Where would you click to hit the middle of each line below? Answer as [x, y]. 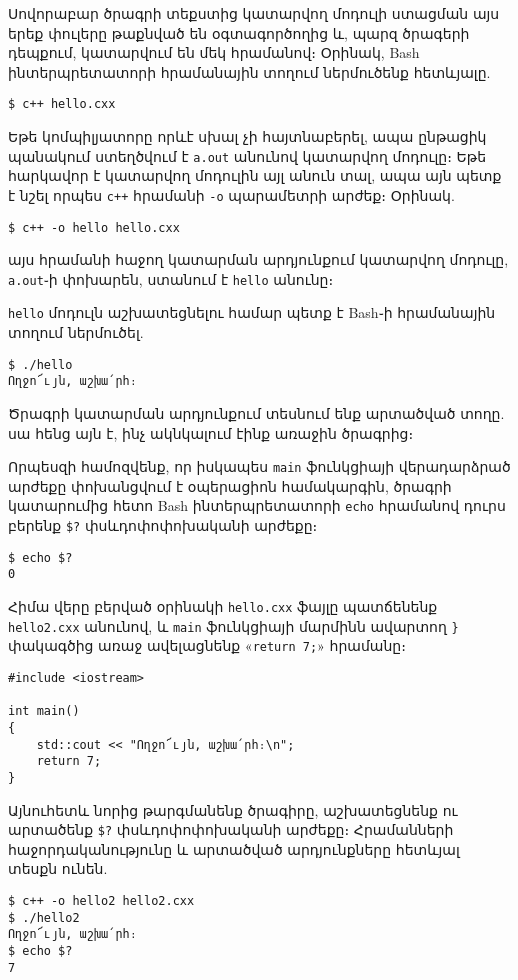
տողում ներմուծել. [76, 332]
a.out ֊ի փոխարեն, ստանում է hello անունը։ [171, 278]
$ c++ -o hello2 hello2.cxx [101, 901]
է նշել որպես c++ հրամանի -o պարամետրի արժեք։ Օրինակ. [231, 194]
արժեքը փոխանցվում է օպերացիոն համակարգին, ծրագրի [230, 485]
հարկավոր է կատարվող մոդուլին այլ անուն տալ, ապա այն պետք [255, 175]
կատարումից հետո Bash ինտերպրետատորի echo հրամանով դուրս [257, 505]
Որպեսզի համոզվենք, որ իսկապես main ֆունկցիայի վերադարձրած [259, 466]
